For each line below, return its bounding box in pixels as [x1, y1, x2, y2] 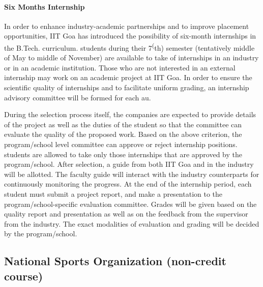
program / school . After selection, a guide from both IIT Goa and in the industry [4, 159, 254, 169]
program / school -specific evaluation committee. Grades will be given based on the [4, 198, 257, 209]
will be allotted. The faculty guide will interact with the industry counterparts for [4, 168, 259, 179]
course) [4, 268, 43, 283]
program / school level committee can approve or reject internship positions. [4, 138, 238, 149]
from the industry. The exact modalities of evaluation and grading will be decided [4, 218, 259, 229]
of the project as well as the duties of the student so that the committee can [4, 119, 242, 129]
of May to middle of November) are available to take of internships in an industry [4, 52, 259, 63]
